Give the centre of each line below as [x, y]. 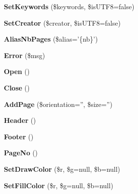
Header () [20, 120]
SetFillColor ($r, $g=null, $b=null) [59, 185]
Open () [17, 71]
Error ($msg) [25, 55]
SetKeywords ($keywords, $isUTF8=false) [69, 6]
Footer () [19, 136]
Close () [17, 87]
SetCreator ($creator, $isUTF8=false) [62, 22]
